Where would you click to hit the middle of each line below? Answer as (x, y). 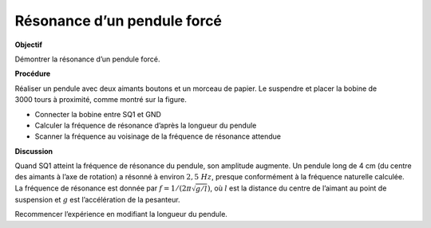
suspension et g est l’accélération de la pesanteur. (97, 199)
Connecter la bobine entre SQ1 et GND (98, 114)
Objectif (29, 45)
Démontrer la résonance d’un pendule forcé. (87, 59)
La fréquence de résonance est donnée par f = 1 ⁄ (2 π (103, 188)
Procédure (33, 74)
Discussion (34, 151)
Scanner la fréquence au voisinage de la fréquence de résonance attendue (158, 136)
